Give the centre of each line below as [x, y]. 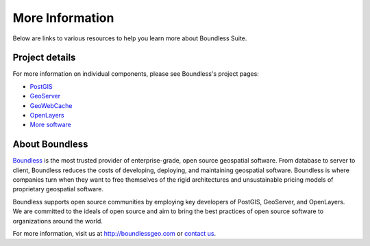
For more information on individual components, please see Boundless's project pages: [136, 74]
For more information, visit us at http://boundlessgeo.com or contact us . [114, 234]
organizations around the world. [58, 221]
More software [50, 125]
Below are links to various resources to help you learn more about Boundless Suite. [130, 38]
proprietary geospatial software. [58, 189]
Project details [44, 58]
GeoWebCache [51, 105]
